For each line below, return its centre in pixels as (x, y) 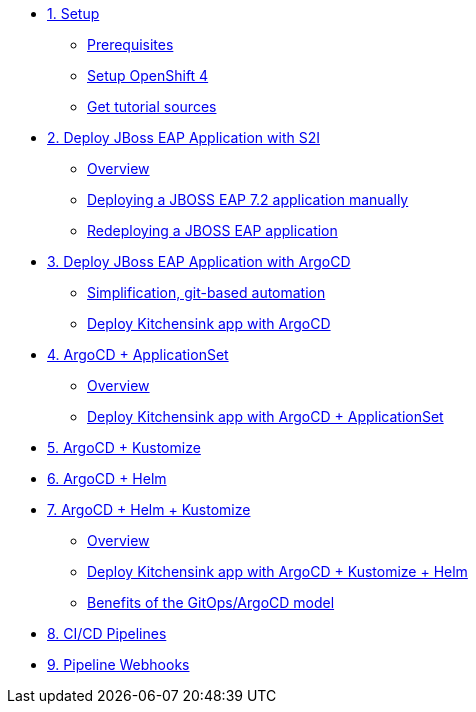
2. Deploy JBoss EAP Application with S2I (183, 137)
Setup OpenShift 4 (148, 75)
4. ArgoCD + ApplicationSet (138, 354)
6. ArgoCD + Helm (107, 478)
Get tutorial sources (152, 106)
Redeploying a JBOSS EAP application (212, 230)
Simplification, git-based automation (206, 292)
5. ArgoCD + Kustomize (124, 447)
